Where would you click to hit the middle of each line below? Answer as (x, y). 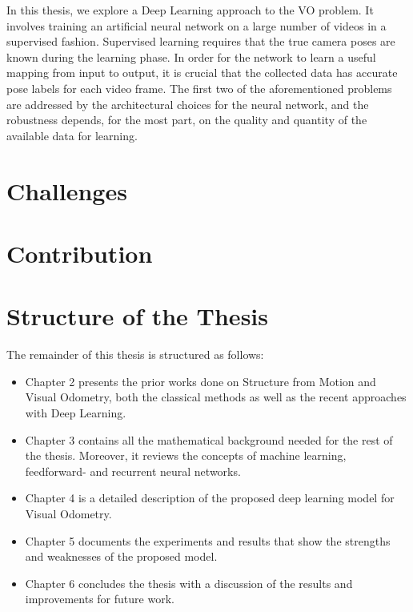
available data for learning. (72, 135)
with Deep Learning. (76, 413)
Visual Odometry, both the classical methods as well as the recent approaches (216, 397)
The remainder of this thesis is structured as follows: (135, 354)
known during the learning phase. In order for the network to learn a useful (191, 56)
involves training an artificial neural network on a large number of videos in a (196, 25)
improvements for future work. (100, 599)
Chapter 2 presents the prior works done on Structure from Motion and (200, 381)
